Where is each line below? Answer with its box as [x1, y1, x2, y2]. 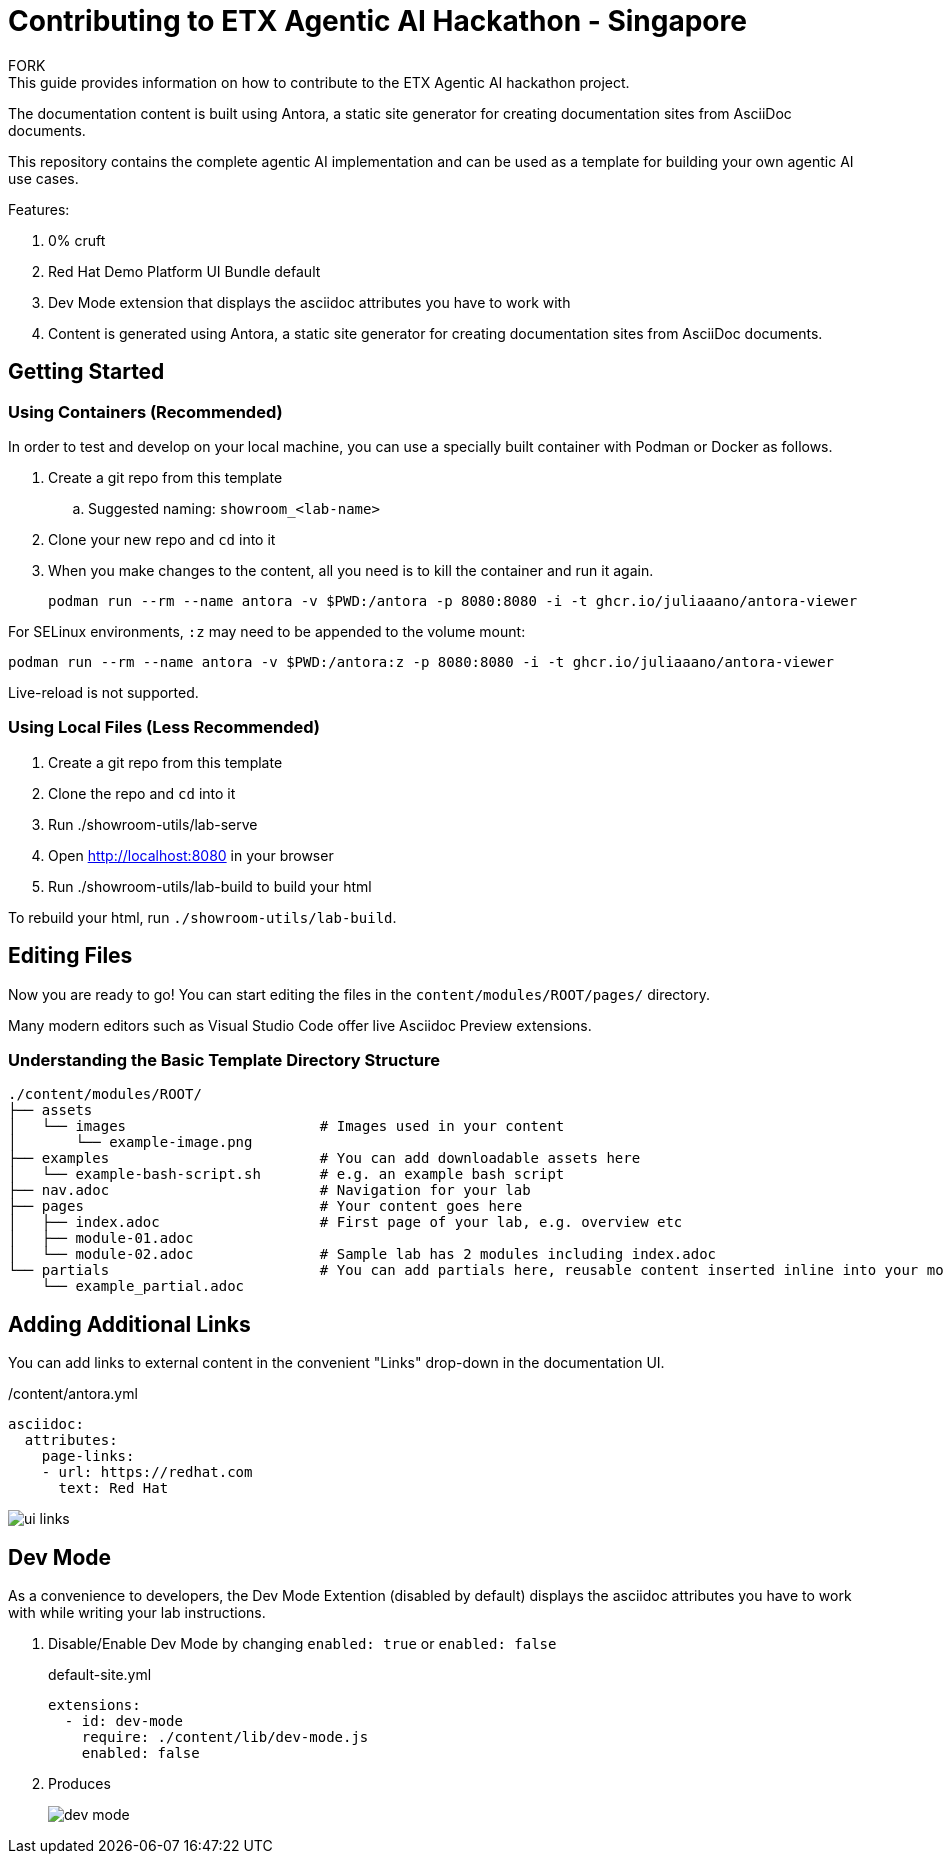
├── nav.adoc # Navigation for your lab [8, 1182, 531, 1199]
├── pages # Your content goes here [8, 1198, 523, 1215]
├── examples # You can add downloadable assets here [8, 1150, 641, 1167]
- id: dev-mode [64, 1713, 183, 1729]
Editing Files [8, 943, 133, 969]
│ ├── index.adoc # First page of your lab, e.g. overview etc [8, 1214, 683, 1231]
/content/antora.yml [8, 1385, 138, 1403]
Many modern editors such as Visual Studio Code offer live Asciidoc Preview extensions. [8, 1016, 592, 1034]
